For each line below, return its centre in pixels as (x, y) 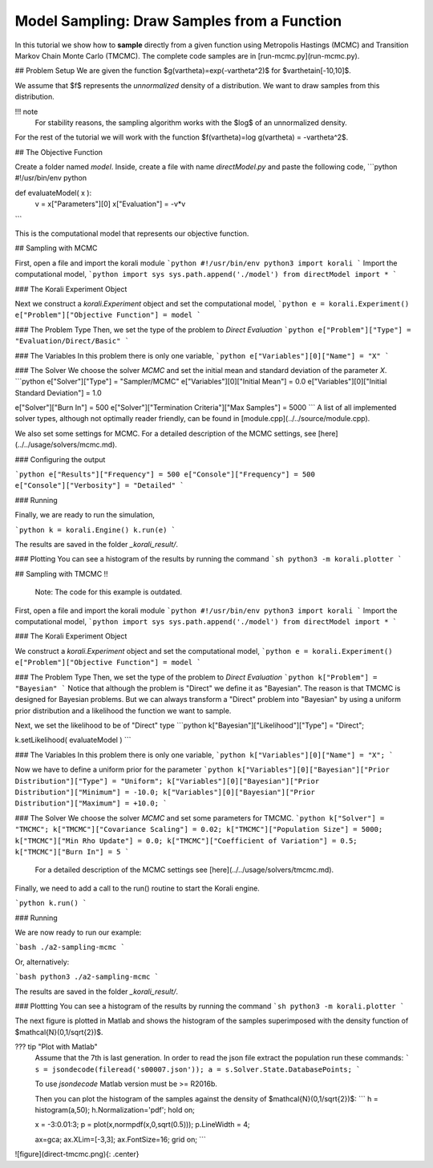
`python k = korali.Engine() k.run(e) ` (95, 530)
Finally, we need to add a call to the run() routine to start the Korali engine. (137, 888)
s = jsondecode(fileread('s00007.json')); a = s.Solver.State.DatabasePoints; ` (198, 1069)
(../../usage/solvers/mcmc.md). (66, 444)
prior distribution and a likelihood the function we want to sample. (123, 711)
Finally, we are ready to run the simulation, (85, 515)
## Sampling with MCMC (56, 248)
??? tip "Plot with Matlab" (56, 1047)
